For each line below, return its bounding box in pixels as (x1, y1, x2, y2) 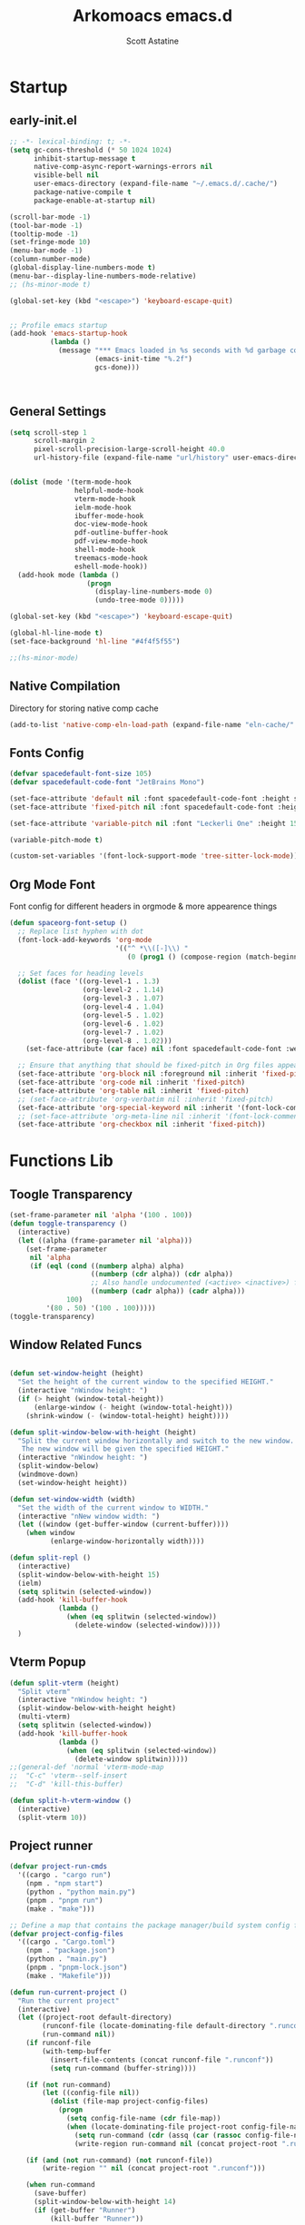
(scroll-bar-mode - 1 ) (9, 212, 92, 222)
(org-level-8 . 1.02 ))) (82, 1036, 172, 1045)
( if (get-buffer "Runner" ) (33, 2205, 136, 2215)
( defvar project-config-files (9, 1929, 124, 1938)
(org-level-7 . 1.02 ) (82, 1028, 165, 1037)
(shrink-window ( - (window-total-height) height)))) (25, 1411, 230, 1421)
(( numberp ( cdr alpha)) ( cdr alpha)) (90, 1270, 233, 1279)
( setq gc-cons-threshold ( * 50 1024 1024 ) (9, 145, 172, 154)
